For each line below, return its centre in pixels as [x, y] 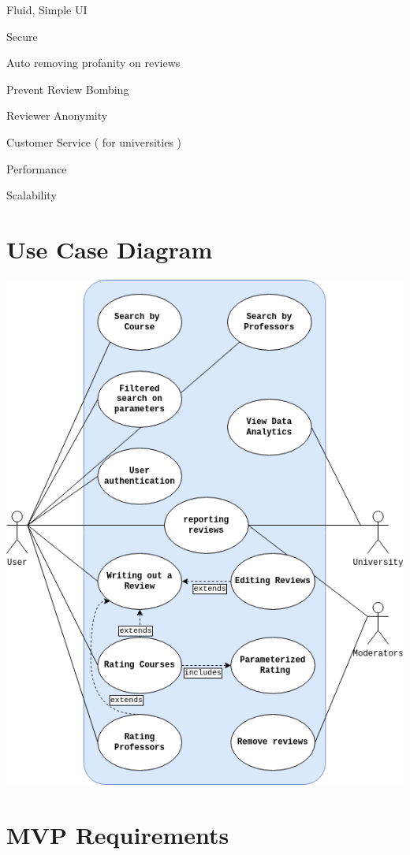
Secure [22, 36]
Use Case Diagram [110, 249]
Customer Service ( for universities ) [94, 141]
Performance [37, 168]
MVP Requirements [118, 834]
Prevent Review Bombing [68, 89]
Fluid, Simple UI [47, 9]
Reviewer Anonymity [57, 115]
